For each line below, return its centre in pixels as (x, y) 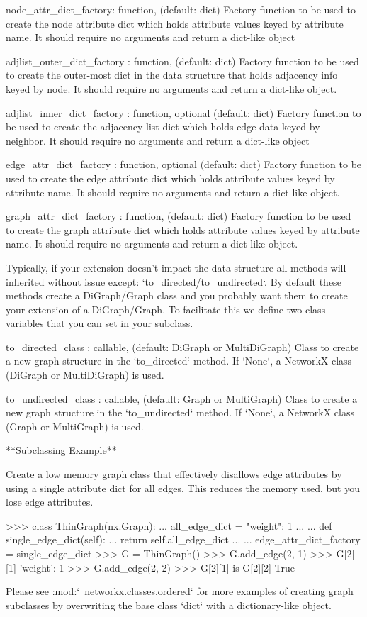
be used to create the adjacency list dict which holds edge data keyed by (163, 127)
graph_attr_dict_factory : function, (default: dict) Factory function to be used (179, 216)
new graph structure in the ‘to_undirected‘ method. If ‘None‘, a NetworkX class (180, 412)
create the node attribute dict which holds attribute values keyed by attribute (175, 23)
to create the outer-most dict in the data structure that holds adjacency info (172, 75)
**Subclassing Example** (61, 450)
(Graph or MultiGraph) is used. (75, 426)
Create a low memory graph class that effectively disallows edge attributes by (174, 474)
